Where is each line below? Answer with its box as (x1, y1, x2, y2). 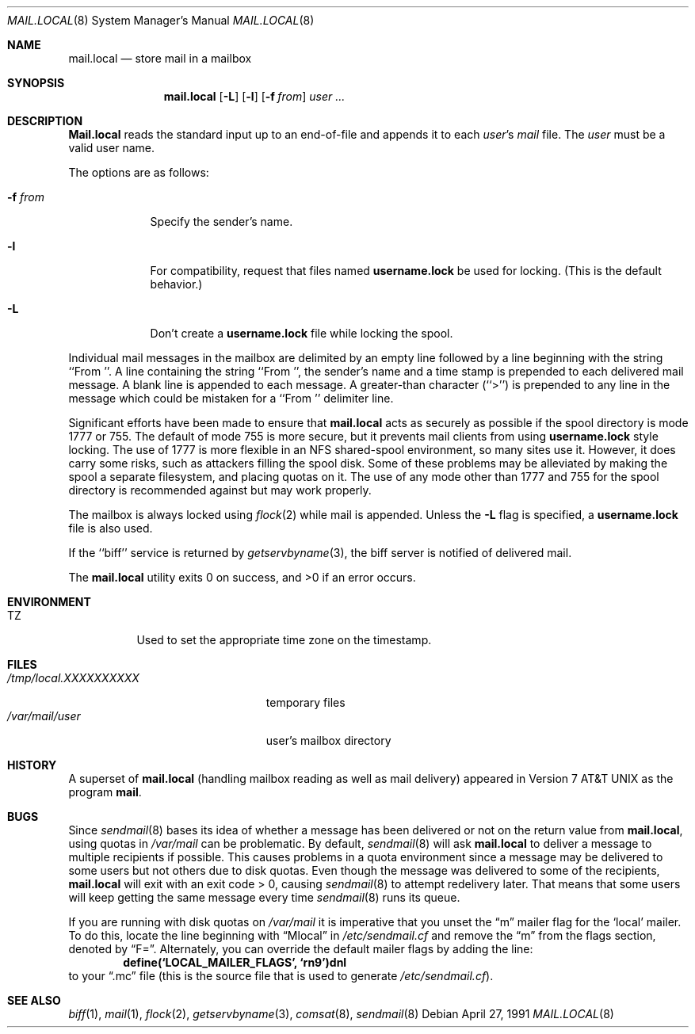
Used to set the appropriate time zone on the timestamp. (136, 633, 432, 647)
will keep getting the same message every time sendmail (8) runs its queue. (68, 891, 460, 904)
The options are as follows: (68, 166, 209, 179)
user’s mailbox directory (265, 734, 391, 747)
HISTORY (7, 758, 57, 772)
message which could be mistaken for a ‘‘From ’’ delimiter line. (68, 391, 394, 405)
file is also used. (68, 521, 153, 535)
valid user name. (68, 141, 155, 155)
